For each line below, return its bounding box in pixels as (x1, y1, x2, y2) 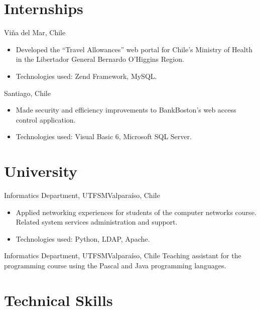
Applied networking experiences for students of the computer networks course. (16, 206, 256, 217)
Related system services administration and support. (16, 217, 178, 227)
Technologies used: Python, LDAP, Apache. (16, 233, 150, 244)
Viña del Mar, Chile (4, 27, 66, 38)
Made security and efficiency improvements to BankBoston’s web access (16, 105, 236, 115)
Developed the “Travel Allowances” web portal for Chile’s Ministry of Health (16, 44, 252, 54)
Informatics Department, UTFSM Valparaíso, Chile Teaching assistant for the (4, 250, 241, 261)
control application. (16, 114, 76, 125)
